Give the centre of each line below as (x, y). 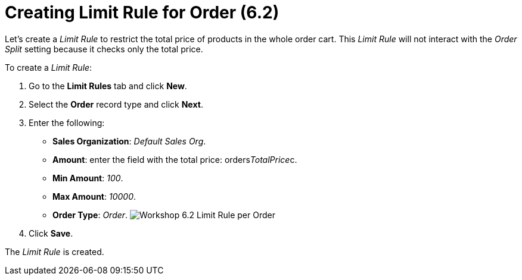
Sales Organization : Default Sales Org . (129, 141)
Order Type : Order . (90, 215)
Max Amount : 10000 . (94, 196)
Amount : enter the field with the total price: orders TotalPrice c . (175, 159)
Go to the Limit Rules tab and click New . (108, 86)
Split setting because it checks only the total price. (104, 49)
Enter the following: (67, 122)
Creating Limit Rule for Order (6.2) (142, 12)
